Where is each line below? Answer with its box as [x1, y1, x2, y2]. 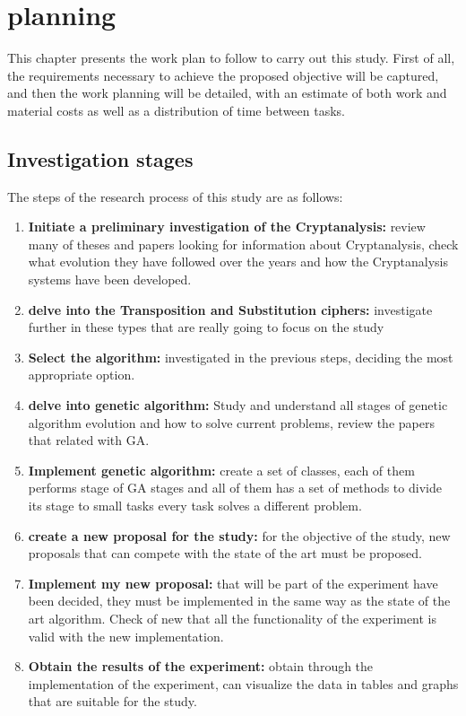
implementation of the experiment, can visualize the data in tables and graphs [28, 674, 459, 693]
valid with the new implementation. [28, 626, 224, 645]
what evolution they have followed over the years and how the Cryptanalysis [28, 252, 448, 271]
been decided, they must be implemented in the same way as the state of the [28, 591, 451, 610]
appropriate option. [28, 365, 135, 384]
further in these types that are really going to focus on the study [28, 318, 384, 336]
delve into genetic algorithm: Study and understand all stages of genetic [28, 396, 448, 415]
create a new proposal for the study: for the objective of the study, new [28, 526, 451, 545]
